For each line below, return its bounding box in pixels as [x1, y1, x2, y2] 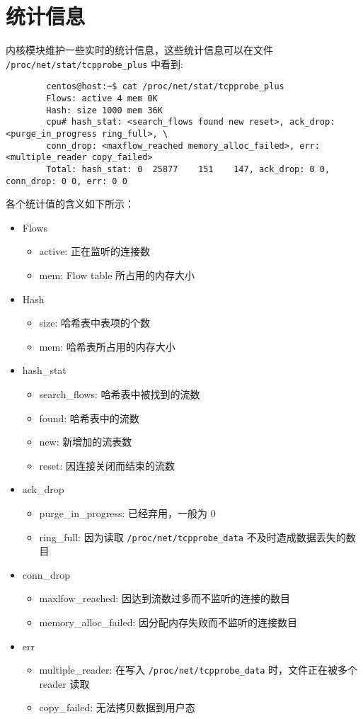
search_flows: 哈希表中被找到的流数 [39, 387, 200, 402]
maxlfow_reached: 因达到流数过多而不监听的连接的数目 [39, 591, 290, 606]
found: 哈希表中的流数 [39, 410, 139, 425]
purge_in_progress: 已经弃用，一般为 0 [39, 506, 216, 520]
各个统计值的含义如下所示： [6, 196, 134, 211]
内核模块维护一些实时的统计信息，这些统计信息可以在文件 [6, 43, 273, 57]
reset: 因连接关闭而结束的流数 [39, 458, 175, 472]
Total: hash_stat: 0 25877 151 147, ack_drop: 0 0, [46, 164, 330, 174]
